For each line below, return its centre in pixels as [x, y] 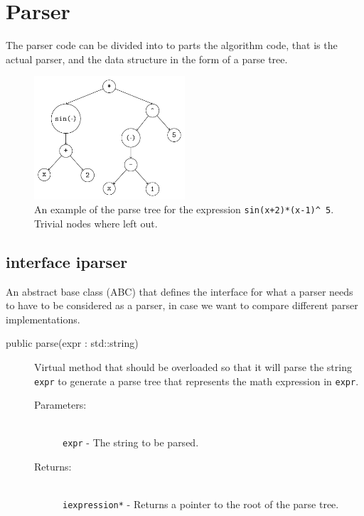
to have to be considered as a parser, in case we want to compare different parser [182, 305]
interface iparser [67, 261]
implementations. [43, 319]
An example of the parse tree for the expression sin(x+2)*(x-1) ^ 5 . [184, 209]
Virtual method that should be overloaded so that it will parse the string [193, 367]
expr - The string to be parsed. [131, 442]
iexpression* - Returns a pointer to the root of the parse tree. [201, 504]
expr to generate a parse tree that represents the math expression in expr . [197, 381]
